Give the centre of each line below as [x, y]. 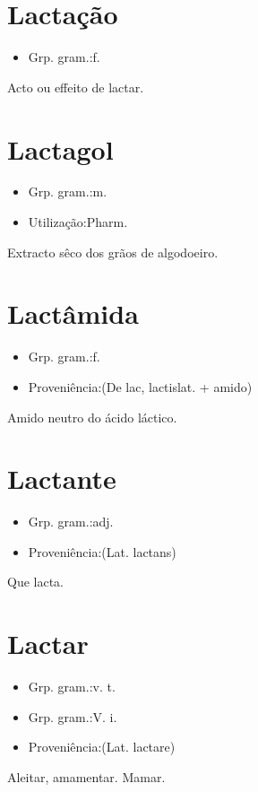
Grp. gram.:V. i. [73, 716]
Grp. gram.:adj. [71, 522]
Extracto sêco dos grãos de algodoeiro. [113, 252]
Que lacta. [35, 582]
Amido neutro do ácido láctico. [92, 417]
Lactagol [60, 148]
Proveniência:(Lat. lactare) [102, 747]
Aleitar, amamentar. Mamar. [86, 776]
